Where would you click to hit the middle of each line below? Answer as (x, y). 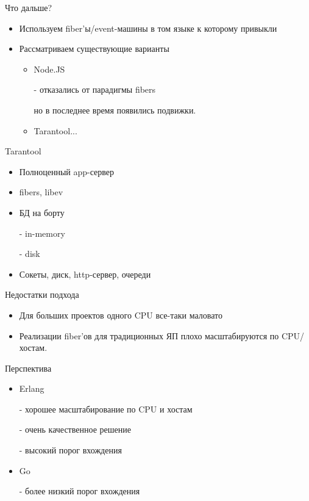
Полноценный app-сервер (67, 171)
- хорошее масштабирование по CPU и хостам (106, 409)
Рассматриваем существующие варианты (94, 49)
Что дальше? (29, 7)
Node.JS (49, 69)
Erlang (32, 388)
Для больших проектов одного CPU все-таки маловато (121, 315)
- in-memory (42, 233)
